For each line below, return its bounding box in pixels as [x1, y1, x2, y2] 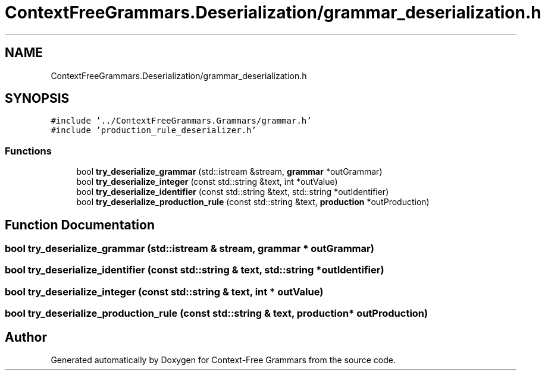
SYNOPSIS [5, 91, 70, 106]
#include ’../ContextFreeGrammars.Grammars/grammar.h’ [51, 116, 312, 126]
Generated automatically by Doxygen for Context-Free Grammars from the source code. [51, 355, 396, 365]
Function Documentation [5, 217, 155, 232]
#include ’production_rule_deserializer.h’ [51, 125, 256, 135]
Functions [5, 144, 52, 157]
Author [5, 329, 47, 345]
